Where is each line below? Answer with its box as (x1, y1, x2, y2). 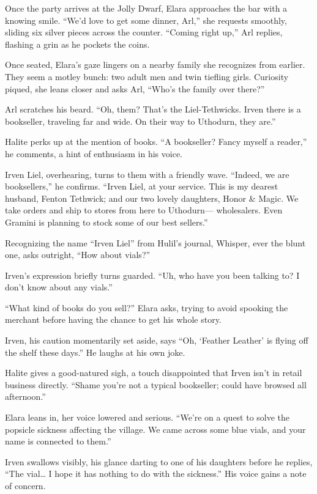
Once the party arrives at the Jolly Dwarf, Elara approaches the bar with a (5, 2, 288, 14)
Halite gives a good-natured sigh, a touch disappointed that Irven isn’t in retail (5, 366, 302, 379)
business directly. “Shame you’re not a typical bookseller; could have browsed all (5, 378, 307, 391)
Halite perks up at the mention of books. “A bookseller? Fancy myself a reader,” (5, 135, 307, 148)
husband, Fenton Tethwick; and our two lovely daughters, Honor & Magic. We (5, 191, 299, 204)
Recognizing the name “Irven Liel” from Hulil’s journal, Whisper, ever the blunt (5, 236, 306, 249)
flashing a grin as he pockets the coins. (5, 37, 150, 50)
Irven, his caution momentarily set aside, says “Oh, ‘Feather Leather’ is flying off (5, 334, 308, 347)
